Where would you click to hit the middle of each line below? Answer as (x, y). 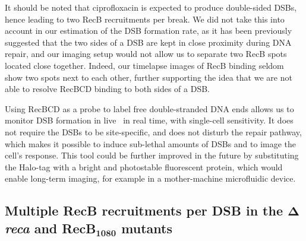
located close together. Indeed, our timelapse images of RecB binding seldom (144, 65)
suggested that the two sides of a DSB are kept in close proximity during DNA (148, 42)
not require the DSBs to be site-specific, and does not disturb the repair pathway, (153, 131)
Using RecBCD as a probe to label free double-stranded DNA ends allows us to (149, 108)
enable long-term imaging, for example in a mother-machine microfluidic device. (150, 178)
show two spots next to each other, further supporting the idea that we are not (149, 77)
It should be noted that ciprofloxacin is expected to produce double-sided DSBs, (151, 7)
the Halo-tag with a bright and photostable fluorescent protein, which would (144, 167)
